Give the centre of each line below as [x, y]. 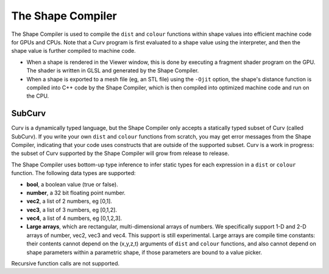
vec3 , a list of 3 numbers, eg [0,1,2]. [72, 210]
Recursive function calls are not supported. [65, 264]
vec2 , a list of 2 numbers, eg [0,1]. [69, 201]
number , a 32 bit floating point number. [76, 193]
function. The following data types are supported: [74, 173]
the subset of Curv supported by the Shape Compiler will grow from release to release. [120, 153]
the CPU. [38, 96]
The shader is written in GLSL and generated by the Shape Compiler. [113, 70]
